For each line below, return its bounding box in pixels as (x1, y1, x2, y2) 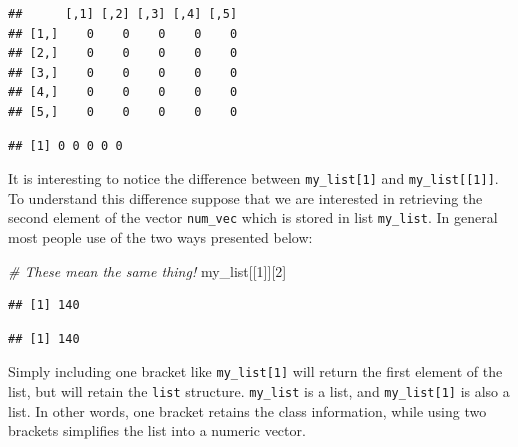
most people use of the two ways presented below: (8, 227, 313, 248)
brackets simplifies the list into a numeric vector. (8, 420, 306, 441)
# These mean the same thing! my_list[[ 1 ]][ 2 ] (8, 260, 287, 281)
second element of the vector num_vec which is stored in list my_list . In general (8, 207, 498, 228)
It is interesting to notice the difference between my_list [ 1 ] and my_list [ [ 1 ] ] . (8, 168, 499, 189)
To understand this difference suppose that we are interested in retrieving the (8, 187, 483, 208)
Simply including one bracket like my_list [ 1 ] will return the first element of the (8, 361, 503, 382)
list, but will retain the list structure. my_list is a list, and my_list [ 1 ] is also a (8, 381, 510, 402)
